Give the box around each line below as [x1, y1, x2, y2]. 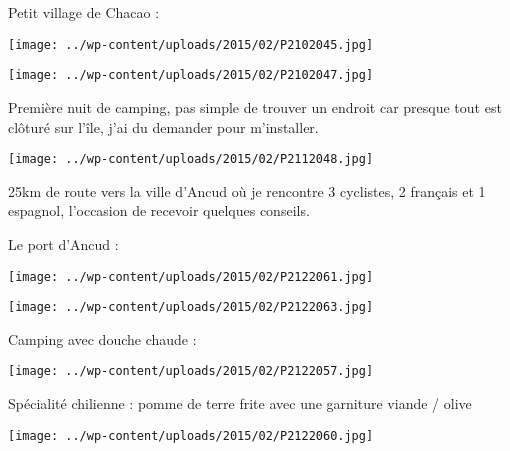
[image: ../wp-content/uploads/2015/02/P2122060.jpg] [8, 428, 374, 443]
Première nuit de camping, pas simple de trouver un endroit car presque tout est [8, 96, 502, 117]
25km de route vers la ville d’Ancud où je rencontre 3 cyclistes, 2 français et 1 [8, 180, 486, 201]
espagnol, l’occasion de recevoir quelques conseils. [8, 200, 310, 221]
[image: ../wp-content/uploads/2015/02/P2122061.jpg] [8, 269, 374, 284]
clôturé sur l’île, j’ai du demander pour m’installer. [8, 116, 319, 137]
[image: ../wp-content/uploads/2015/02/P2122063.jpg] [8, 300, 374, 315]
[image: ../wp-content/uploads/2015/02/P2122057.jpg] [8, 364, 374, 379]
